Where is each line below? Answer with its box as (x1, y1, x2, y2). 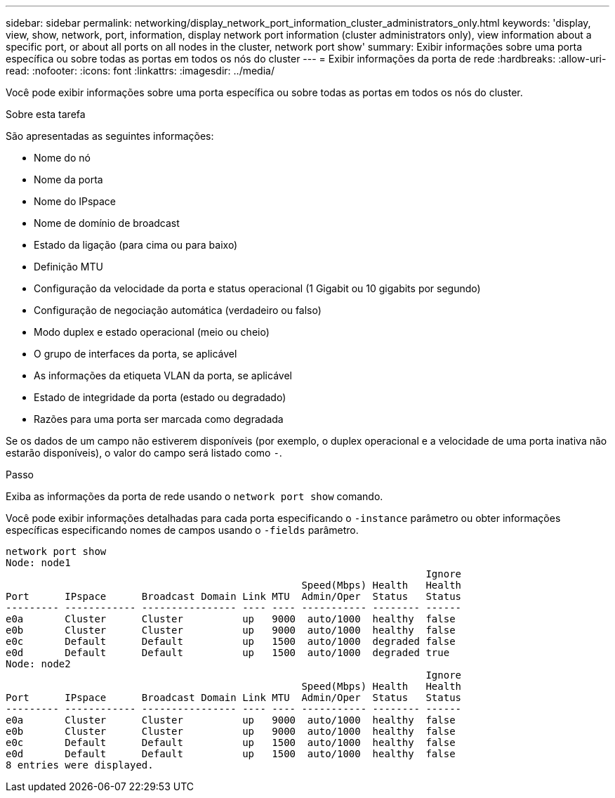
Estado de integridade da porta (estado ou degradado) (34, 391, 286, 403)
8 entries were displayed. (6, 759, 154, 771)
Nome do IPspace (34, 195, 117, 207)
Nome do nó (34, 152, 91, 164)
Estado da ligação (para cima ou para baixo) (34, 239, 238, 251)
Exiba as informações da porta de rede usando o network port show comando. (6, 490, 383, 502)
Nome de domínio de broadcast (34, 217, 180, 229)
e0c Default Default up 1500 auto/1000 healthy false (6, 737, 456, 748)
